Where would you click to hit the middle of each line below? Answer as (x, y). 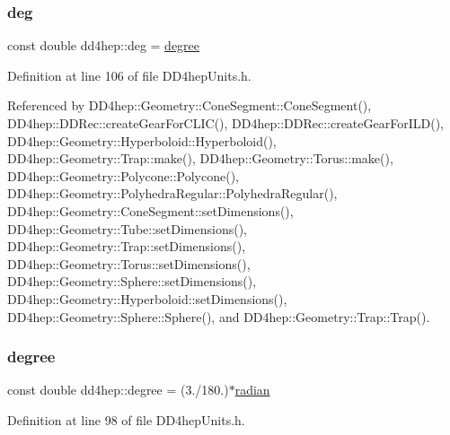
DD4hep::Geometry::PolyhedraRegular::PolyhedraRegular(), (172, 193)
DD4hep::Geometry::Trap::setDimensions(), (127, 246)
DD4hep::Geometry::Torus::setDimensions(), (129, 263)
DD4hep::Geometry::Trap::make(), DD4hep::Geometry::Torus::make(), (200, 158)
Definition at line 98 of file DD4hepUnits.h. (126, 419)
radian (252, 390)
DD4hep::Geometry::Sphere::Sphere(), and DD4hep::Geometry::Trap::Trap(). (219, 316)
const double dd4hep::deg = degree (104, 45)
